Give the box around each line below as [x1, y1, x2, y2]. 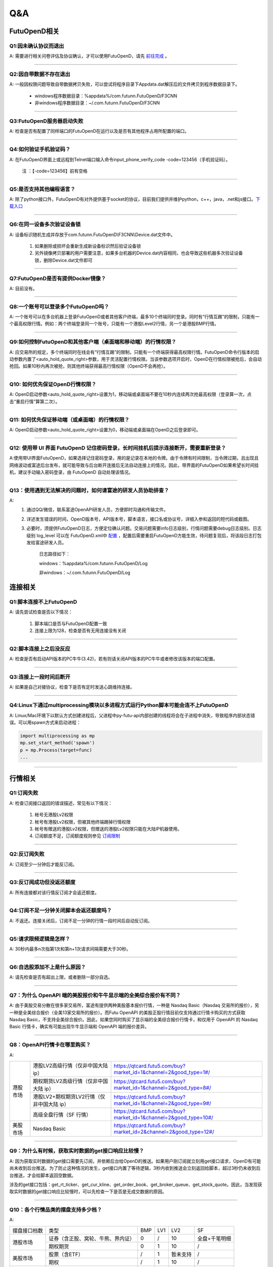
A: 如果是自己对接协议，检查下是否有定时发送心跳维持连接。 [9, 684, 135, 690]
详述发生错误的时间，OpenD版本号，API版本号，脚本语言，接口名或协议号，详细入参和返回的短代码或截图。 [26, 516, 252, 522]
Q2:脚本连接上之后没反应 [9, 645, 71, 652]
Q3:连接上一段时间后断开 [9, 674, 71, 681]
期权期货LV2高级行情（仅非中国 [33, 1077, 108, 1085]
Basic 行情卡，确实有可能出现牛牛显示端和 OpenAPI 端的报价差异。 [9, 1024, 149, 1030]
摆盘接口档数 [12, 1227, 43, 1234]
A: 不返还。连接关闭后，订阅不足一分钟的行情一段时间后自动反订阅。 [9, 917, 153, 923]
